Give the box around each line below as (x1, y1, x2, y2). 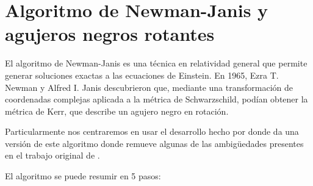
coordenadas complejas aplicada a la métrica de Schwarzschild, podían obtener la (5, 93, 308, 106)
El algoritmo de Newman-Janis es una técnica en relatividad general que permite (5, 57, 308, 70)
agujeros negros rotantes (5, 21, 215, 46)
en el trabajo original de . (5, 149, 100, 162)
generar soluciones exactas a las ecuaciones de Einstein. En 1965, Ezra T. (5, 68, 279, 81)
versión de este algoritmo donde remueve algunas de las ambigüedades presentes (5, 137, 304, 149)
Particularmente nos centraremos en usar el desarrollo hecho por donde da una (5, 125, 299, 138)
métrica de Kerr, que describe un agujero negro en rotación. (5, 104, 229, 117)
